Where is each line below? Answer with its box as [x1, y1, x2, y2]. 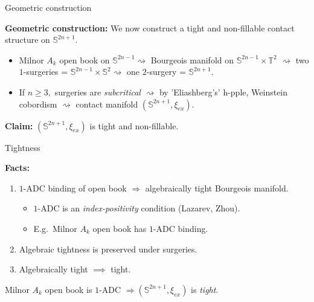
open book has [92, 222, 147, 234]
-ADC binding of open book [23, 181, 127, 194]
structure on [5, 33, 50, 46]
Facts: [5, 161, 30, 174]
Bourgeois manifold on [150, 53, 234, 66]
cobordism [19, 97, 57, 110]
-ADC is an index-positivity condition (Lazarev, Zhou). [37, 202, 240, 214]
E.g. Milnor [33, 222, 77, 234]
